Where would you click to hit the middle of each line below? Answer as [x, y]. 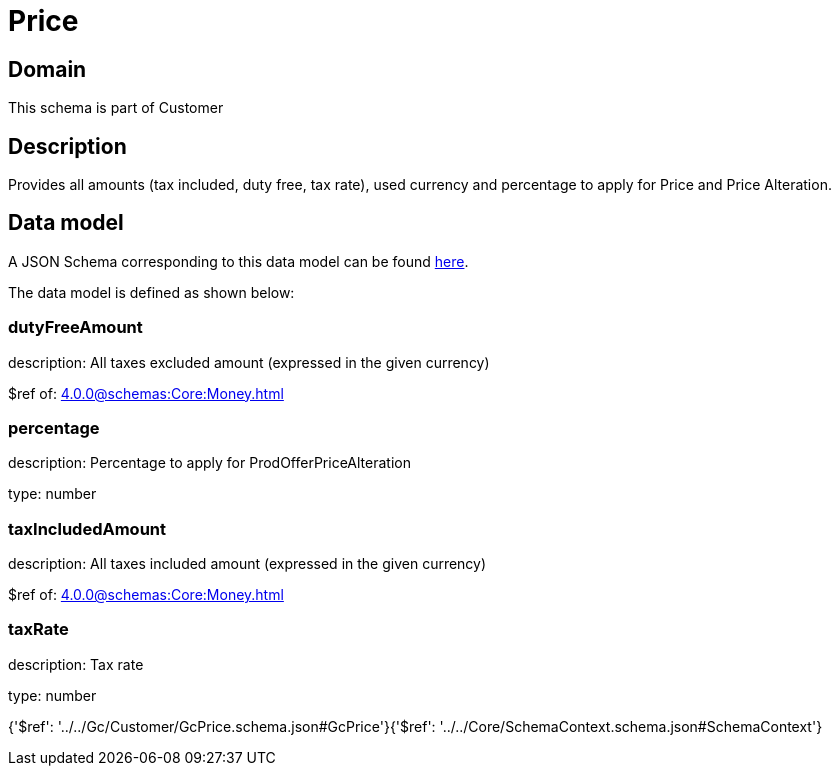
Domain [47, 69]
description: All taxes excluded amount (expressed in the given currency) [249, 362]
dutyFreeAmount [75, 327]
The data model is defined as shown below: [151, 292]
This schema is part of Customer [116, 108]
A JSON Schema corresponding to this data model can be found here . [238, 261]
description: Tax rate [76, 664]
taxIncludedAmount [87, 528]
